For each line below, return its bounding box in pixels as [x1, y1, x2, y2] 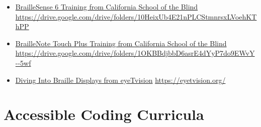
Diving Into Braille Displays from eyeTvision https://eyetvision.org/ [15, 74, 226, 85]
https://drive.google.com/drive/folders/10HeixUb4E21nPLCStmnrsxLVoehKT [15, 11, 257, 22]
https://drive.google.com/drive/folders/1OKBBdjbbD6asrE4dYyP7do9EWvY [15, 48, 255, 58]
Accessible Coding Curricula [4, 104, 204, 124]
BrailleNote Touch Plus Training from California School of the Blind [15, 38, 227, 48]
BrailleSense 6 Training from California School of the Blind [15, 2, 198, 12]
